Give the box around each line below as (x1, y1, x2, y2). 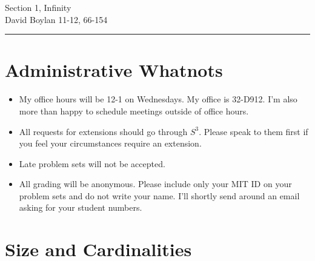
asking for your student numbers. (19, 201, 142, 214)
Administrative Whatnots (5, 58, 223, 82)
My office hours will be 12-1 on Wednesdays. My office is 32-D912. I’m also (19, 93, 297, 105)
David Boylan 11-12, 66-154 (5, 13, 108, 25)
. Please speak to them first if (199, 125, 308, 137)
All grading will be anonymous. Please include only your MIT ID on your (19, 177, 292, 190)
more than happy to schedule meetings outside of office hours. (19, 104, 249, 117)
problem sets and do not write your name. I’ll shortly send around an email (19, 189, 300, 202)
